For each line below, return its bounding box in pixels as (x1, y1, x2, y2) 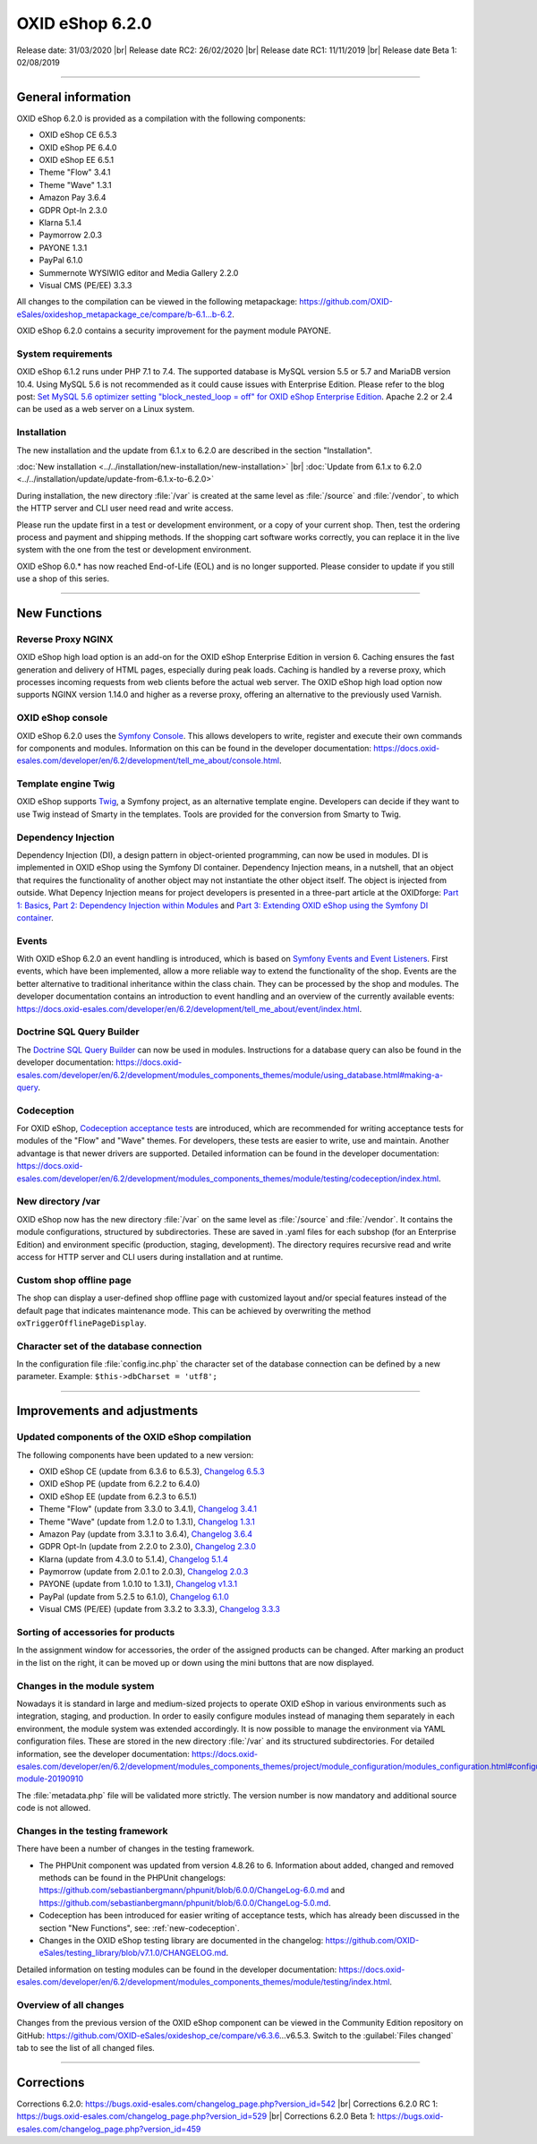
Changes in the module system (16, 1679, 155, 1692)
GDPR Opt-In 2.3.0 (38, 204, 107, 215)
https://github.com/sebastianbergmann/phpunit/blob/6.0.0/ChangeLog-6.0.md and (38, 1885, 345, 1896)
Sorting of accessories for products (16, 1626, 175, 1639)
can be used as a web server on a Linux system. (16, 404, 195, 415)
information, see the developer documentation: (16, 1748, 190, 1759)
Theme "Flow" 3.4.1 (38, 167, 111, 178)
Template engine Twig (16, 777, 115, 790)
